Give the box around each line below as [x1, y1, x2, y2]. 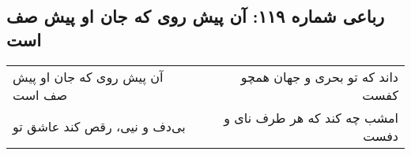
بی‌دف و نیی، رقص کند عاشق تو [13, 117, 186, 136]
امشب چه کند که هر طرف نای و [224, 108, 398, 127]
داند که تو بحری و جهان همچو [240, 67, 398, 86]
